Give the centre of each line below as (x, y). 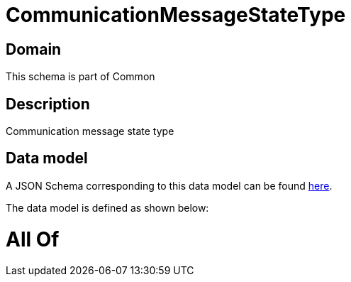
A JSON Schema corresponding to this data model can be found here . (169, 185)
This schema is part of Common (80, 77)
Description (48, 104)
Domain (34, 49)
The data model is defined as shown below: (107, 207)
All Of (33, 239)
